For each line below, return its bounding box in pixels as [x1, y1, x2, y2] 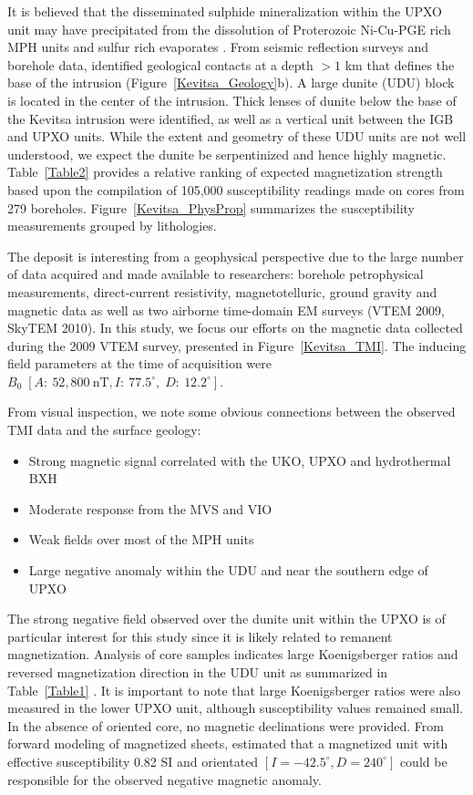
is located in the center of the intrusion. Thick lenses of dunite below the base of [7, 90, 457, 109]
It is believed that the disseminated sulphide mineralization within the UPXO [7, 2, 442, 20]
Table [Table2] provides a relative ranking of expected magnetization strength [7, 162, 443, 181]
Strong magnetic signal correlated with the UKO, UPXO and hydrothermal [28, 450, 451, 470]
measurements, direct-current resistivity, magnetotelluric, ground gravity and [7, 282, 437, 301]
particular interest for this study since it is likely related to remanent [7, 626, 393, 645]
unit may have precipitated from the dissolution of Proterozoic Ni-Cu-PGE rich [7, 19, 451, 38]
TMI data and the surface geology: [7, 420, 201, 439]
